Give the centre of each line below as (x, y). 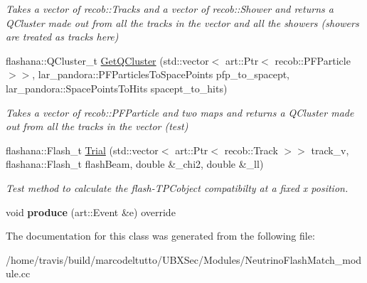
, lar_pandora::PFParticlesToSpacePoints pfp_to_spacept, (161, 74)
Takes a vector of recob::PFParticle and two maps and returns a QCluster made (180, 112)
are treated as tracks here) (62, 37)
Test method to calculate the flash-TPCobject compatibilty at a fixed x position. (177, 187)
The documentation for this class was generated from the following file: (160, 236)
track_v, (330, 150)
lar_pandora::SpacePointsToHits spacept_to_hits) (117, 88)
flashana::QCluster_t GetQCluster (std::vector (107, 60)
